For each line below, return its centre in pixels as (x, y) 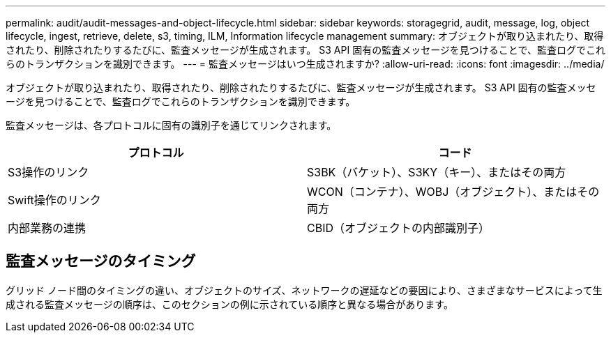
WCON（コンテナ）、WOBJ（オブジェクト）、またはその (453, 192)
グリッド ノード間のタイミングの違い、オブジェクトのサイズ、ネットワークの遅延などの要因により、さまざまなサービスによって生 (304, 290)
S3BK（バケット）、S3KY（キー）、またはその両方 (437, 172)
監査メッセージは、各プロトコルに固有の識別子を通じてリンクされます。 (171, 125)
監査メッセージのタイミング (101, 261)
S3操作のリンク (48, 172)
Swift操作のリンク (54, 200)
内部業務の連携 (47, 228)
